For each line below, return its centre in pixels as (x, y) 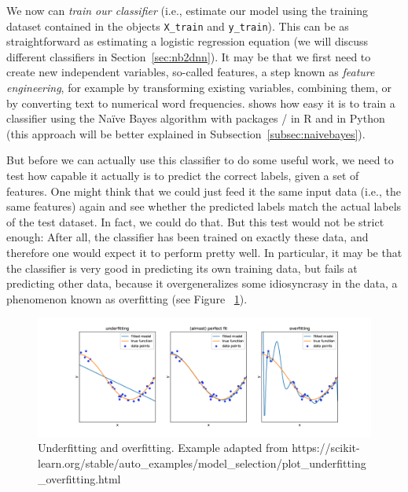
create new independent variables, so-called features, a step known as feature (191, 72)
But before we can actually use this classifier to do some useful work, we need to (200, 160)
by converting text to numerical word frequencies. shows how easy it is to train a (201, 103)
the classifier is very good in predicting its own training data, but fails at (182, 268)
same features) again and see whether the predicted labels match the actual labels (204, 206)
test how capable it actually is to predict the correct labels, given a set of (183, 175)
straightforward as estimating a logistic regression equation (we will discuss (187, 41)
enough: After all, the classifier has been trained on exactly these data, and (187, 237)
